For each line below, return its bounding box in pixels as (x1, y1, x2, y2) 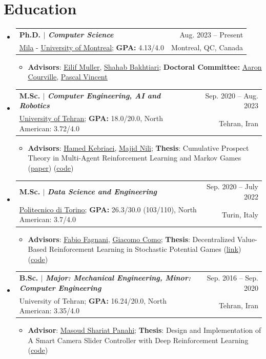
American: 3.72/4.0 (19, 123, 79, 133)
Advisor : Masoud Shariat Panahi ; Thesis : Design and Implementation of (28, 325, 261, 335)
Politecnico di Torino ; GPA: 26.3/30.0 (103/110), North (19, 204, 197, 214)
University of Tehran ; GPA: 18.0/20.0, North (19, 113, 163, 124)
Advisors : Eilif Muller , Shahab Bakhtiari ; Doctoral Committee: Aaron (28, 61, 262, 72)
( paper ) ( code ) (28, 163, 74, 173)
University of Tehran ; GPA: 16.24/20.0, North (19, 295, 167, 306)
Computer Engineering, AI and (47, 90, 161, 101)
